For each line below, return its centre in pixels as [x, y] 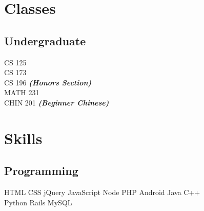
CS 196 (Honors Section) [48, 82]
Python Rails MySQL [38, 202]
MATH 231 [22, 92]
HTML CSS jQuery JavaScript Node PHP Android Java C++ [102, 192]
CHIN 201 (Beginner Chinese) [57, 102]
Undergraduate [45, 40]
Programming [41, 171]
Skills [23, 138]
